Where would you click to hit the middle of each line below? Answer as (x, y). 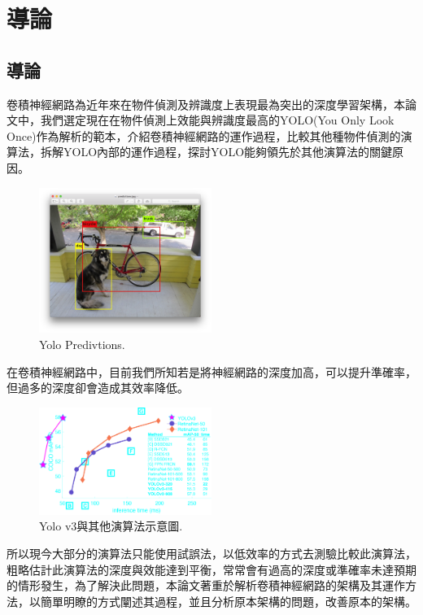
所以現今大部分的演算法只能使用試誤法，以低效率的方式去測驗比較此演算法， (211, 553)
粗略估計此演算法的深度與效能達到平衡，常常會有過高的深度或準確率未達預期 (211, 569)
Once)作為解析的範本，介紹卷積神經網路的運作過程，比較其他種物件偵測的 (204, 135)
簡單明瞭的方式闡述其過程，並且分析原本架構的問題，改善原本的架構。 (228, 601)
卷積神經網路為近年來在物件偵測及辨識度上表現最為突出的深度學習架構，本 (206, 104)
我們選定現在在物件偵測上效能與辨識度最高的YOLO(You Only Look (217, 120)
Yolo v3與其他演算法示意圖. (111, 526)
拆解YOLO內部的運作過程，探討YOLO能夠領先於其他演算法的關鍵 (216, 152)
